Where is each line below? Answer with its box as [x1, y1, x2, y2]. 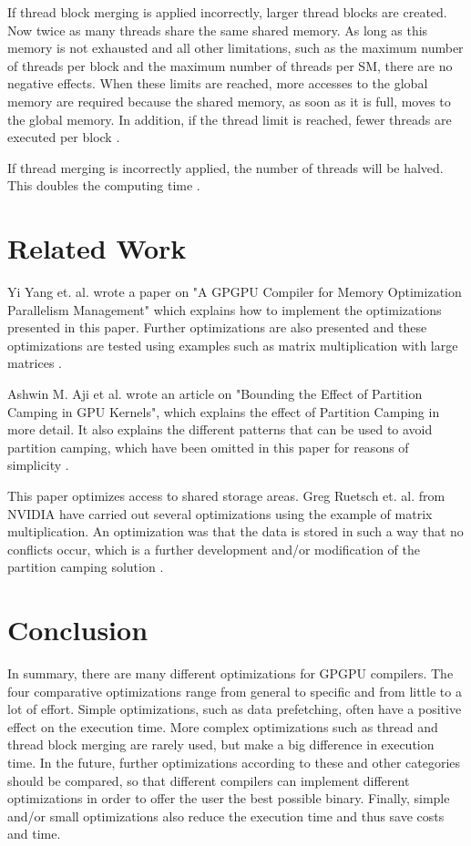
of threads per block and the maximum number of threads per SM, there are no [7, 56, 453, 75]
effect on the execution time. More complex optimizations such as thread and [7, 717, 438, 736]
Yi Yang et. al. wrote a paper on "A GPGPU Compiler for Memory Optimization [7, 282, 462, 301]
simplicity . [7, 455, 69, 474]
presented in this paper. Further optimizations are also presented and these [7, 318, 427, 337]
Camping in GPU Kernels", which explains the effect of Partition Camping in [7, 402, 440, 421]
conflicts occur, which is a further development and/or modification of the [7, 539, 420, 558]
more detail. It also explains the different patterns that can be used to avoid [7, 420, 433, 439]
